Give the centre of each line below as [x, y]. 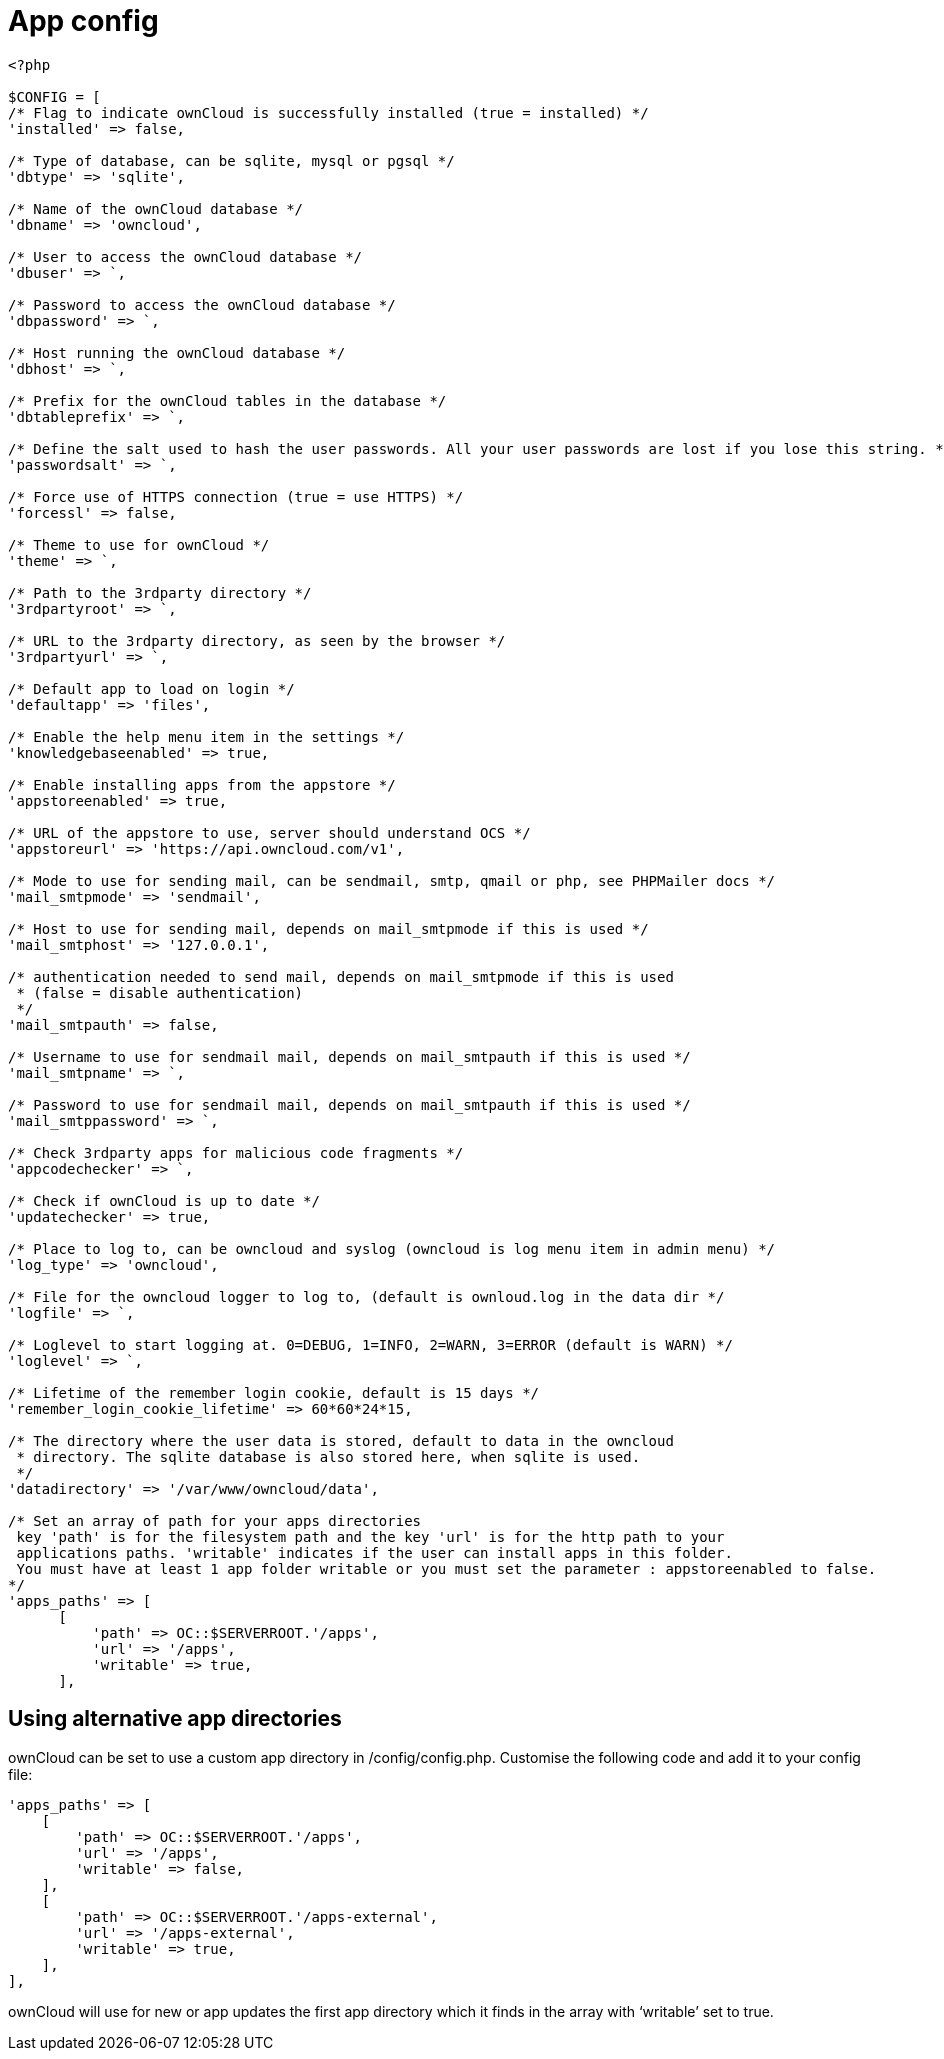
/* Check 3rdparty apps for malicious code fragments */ [236, 1152]
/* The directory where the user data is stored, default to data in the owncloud [341, 1440]
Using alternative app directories [175, 1719]
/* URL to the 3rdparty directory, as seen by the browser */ [257, 640]
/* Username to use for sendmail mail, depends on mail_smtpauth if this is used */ [349, 1056]
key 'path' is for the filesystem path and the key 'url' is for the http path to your [370, 1536]
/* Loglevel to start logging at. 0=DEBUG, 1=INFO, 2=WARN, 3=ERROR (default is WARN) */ [370, 1344]
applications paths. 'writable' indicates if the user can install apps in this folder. [374, 1552]
